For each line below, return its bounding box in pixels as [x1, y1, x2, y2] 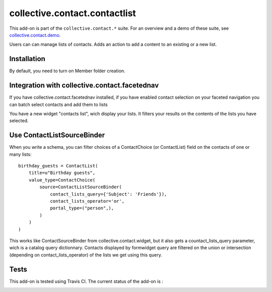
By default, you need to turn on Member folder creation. [9, 68, 125, 74]
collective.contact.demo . [9, 32, 61, 38]
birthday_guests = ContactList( [18, 163, 98, 168]
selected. [9, 118, 29, 124]
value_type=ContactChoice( [28, 177, 96, 183]
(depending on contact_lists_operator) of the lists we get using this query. [9, 252, 162, 258]
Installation [9, 54, 45, 63]
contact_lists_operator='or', [50, 198, 125, 204]
